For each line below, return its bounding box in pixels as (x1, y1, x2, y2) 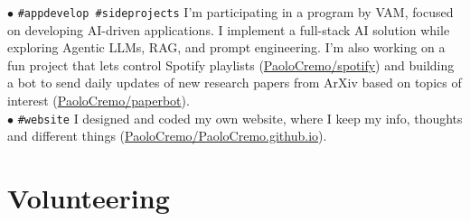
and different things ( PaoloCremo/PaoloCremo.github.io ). (7, 126, 327, 145)
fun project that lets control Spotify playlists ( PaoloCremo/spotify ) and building (7, 55, 455, 74)
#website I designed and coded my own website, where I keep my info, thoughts (17, 108, 463, 127)
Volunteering (7, 180, 170, 216)
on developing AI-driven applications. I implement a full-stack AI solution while (7, 20, 450, 39)
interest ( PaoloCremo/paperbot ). (7, 91, 190, 110)
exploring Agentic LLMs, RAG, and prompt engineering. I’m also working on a (7, 38, 446, 57)
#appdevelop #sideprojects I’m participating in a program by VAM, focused (17, 3, 454, 21)
